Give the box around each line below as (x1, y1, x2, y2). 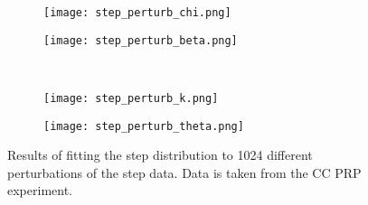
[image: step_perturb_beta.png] (43, 33, 238, 47)
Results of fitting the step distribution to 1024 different (7, 145, 313, 164)
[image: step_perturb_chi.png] (43, 6, 231, 19)
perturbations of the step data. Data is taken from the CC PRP (7, 163, 362, 182)
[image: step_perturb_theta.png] (43, 119, 244, 133)
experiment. (7, 181, 72, 200)
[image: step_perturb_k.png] (43, 91, 219, 105)
